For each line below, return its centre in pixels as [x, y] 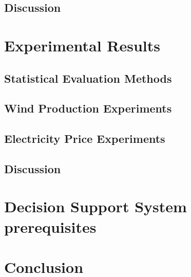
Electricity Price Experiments [85, 138]
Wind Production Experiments [88, 108]
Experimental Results [82, 45]
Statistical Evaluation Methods [88, 78]
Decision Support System [95, 206]
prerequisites [50, 226]
